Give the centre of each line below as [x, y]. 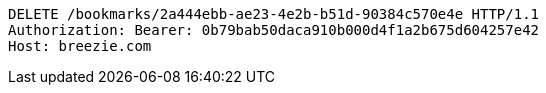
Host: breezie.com [80, 46]
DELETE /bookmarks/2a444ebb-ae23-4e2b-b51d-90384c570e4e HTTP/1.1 [274, 14]
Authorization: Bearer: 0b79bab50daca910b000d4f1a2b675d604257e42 [274, 30]
